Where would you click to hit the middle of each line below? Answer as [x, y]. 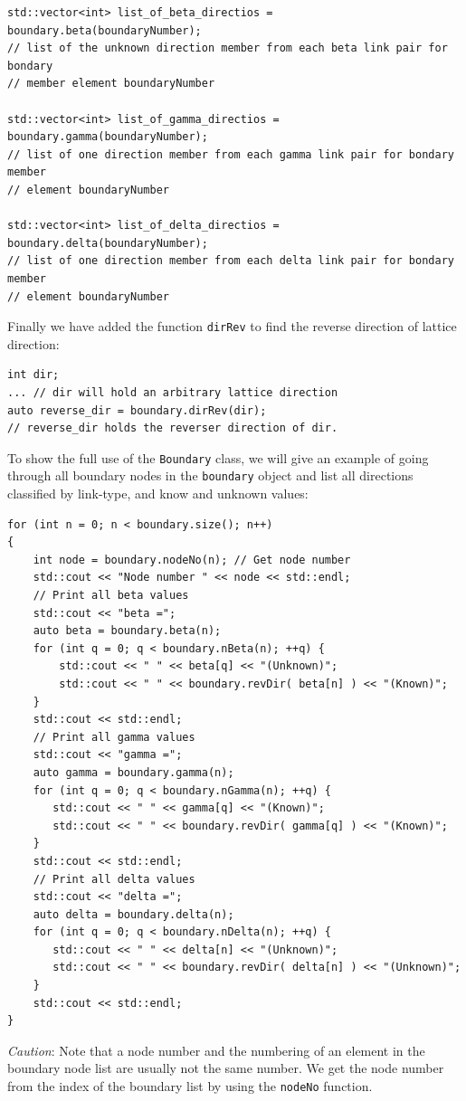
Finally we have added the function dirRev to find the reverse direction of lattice [232, 326]
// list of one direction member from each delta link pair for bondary [231, 261]
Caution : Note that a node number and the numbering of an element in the [216, 1050]
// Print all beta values [111, 595]
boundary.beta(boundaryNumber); [105, 30]
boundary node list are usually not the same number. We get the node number [226, 1068]
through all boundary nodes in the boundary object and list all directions [210, 475]
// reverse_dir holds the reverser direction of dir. [173, 428]
